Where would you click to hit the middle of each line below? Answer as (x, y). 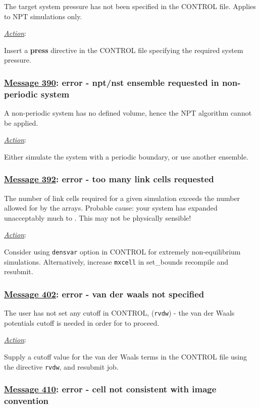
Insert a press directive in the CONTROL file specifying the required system (124, 50)
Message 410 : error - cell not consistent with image (110, 389)
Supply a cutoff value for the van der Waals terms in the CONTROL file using (126, 357)
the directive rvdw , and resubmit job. (61, 366)
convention (27, 401)
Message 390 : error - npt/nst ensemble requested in (112, 82)
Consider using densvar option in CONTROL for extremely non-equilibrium (122, 252)
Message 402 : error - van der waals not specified (104, 294)
